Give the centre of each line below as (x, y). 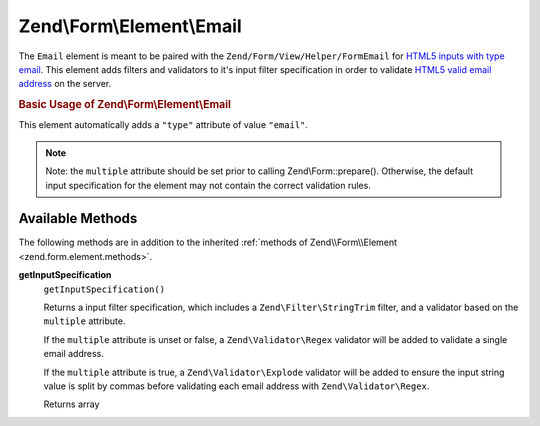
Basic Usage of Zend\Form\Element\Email (125, 105)
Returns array (71, 404)
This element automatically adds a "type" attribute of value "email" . (163, 125)
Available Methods (78, 218)
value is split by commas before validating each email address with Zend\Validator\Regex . (236, 386)
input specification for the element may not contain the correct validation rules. (208, 185)
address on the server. (65, 84)
